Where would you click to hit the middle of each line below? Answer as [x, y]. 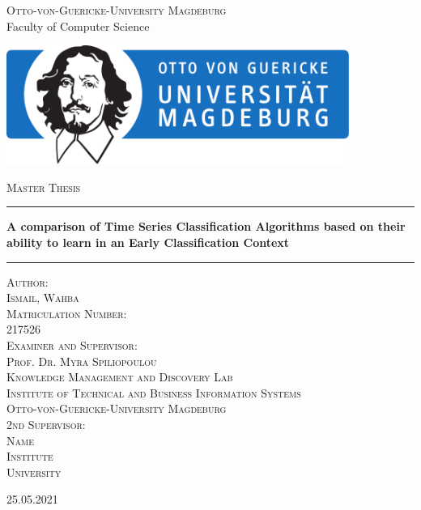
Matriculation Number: [67, 313]
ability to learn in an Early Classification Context [148, 242]
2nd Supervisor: [46, 424]
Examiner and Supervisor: [72, 344]
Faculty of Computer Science [78, 25]
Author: [28, 281]
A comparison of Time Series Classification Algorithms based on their [206, 226]
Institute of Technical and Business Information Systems [154, 392]
